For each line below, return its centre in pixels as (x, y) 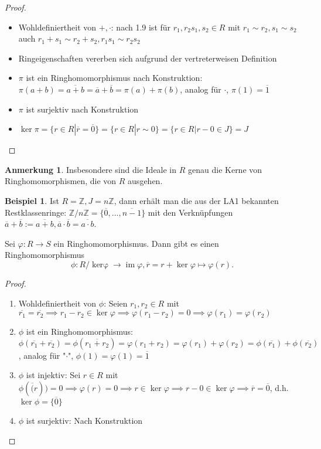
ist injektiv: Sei (53, 375)
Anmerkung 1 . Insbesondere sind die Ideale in (91, 169)
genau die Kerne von (225, 169)
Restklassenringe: (36, 212)
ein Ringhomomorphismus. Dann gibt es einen (136, 243)
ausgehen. (145, 181)
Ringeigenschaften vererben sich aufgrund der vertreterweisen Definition (148, 58)
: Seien (116, 303)
